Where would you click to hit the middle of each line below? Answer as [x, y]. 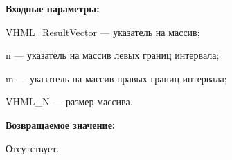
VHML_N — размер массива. [69, 101]
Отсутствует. [33, 148]
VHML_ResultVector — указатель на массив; [103, 32]
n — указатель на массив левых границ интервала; [113, 55]
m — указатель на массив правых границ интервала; [116, 78]
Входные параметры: [53, 8]
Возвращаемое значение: [61, 124]
